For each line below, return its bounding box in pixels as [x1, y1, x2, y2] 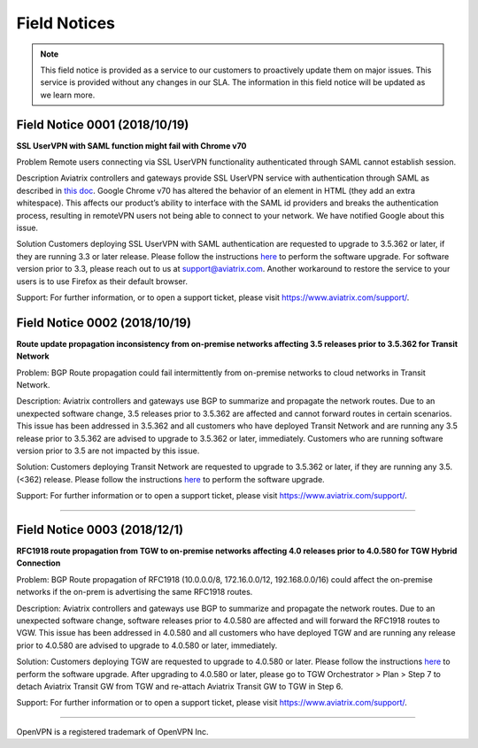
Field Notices [16, 13, 115, 33]
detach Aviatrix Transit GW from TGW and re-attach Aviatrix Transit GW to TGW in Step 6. [16, 681, 343, 691]
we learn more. [40, 89, 96, 100]
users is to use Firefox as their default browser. [16, 275, 188, 287]
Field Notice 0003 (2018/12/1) [16, 522, 184, 537]
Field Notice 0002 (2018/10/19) [16, 315, 192, 330]
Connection [16, 558, 61, 568]
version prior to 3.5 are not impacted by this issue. [16, 445, 200, 456]
